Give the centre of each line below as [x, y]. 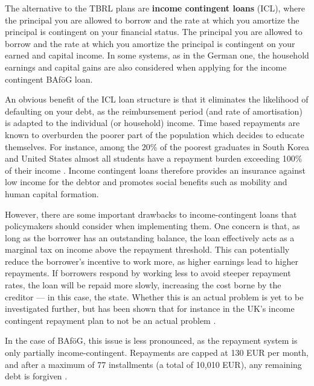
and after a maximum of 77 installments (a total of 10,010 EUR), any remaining [153, 364]
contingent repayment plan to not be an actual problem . [111, 320]
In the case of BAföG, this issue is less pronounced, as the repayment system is [151, 340]
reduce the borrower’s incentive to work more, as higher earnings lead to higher [152, 261]
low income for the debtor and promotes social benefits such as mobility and [146, 182]
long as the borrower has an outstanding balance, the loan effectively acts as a [150, 237]
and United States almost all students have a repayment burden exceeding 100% [154, 158]
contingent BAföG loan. [49, 79]
